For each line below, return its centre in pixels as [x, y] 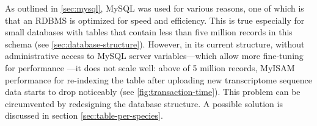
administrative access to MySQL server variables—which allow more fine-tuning [154, 56]
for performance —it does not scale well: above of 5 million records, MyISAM [150, 67]
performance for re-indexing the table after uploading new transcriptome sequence [158, 79]
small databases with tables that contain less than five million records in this [149, 32]
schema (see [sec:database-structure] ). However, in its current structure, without [155, 44]
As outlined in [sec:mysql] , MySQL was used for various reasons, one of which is [155, 8]
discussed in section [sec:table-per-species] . [84, 115]
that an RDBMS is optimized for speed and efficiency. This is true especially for [155, 20]
